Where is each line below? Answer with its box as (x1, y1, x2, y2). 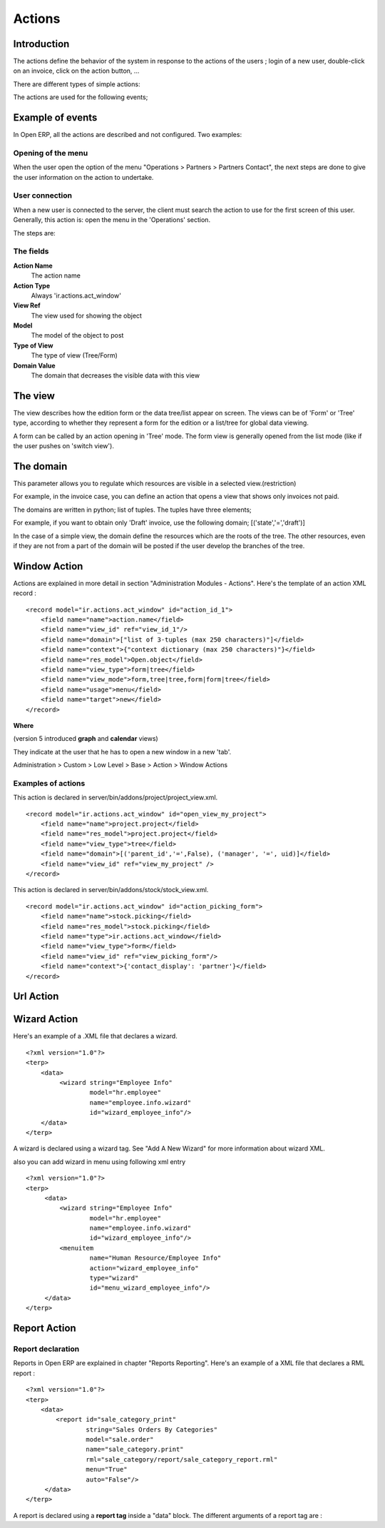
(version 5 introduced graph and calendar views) (13, 734, 158, 743)
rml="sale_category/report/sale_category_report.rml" (86, 1455, 278, 1463)
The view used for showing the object (31, 311, 143, 320)
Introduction (13, 38, 70, 50)
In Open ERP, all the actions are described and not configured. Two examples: (13, 131, 242, 139)
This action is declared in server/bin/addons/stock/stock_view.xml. (13, 886, 209, 894)
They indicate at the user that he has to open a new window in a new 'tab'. (13, 747, 232, 756)
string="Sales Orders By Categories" (86, 1425, 217, 1434)
